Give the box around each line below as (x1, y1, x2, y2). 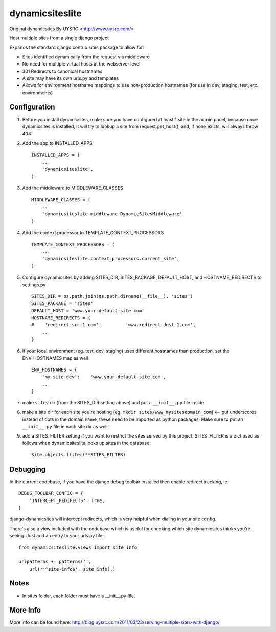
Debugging (9, 465, 46, 473)
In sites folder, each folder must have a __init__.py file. (22, 593, 135, 599)
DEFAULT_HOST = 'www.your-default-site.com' (31, 308, 145, 314)
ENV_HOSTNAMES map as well (22, 355, 88, 361)
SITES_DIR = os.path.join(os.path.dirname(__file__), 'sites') (31, 293, 193, 299)
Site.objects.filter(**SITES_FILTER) (31, 452, 126, 457)
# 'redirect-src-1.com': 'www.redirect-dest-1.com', (31, 322, 196, 328)
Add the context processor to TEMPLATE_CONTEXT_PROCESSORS (22, 229, 164, 235)
